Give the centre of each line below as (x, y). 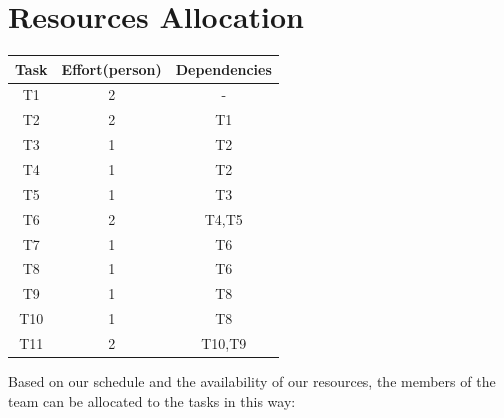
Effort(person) (111, 68)
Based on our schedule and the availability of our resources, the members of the (252, 381)
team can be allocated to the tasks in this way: (152, 400)
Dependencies (223, 68)
